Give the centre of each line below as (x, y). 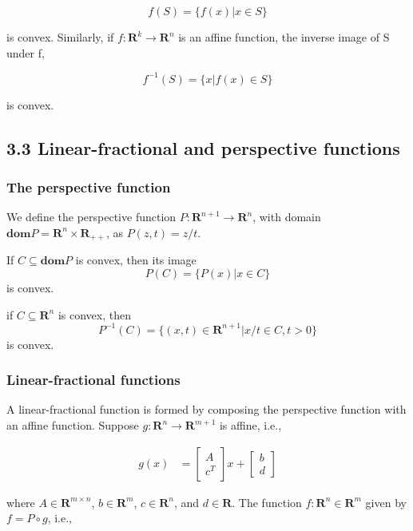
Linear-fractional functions (93, 380)
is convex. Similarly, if (60, 37)
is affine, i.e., (250, 425)
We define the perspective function (91, 217)
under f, (26, 52)
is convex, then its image (136, 260)
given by (386, 502)
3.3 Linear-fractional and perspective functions (203, 147)
